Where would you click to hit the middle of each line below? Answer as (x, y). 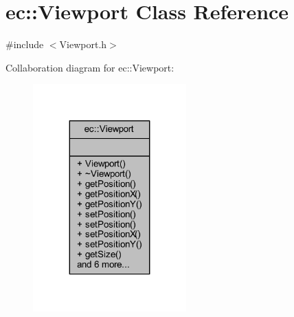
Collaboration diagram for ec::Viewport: (90, 67)
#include (25, 44)
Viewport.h (83, 44)
